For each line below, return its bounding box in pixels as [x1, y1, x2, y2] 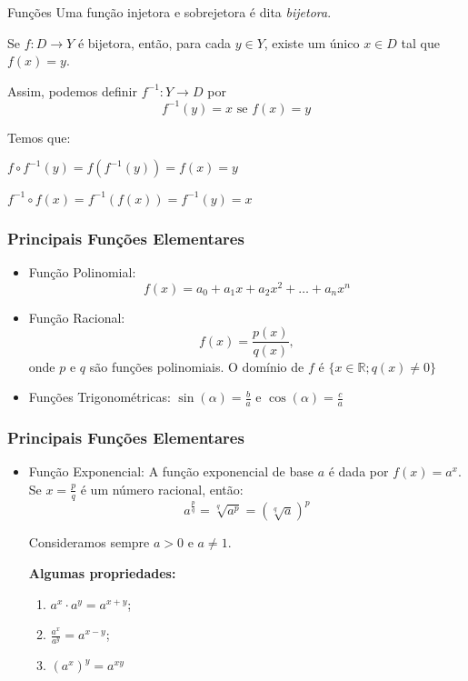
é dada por [328, 462, 389, 481]
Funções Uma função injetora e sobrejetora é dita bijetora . [7, 3, 332, 21]
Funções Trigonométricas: [28, 387, 171, 406]
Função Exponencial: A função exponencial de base [28, 462, 314, 481]
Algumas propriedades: [28, 564, 176, 583]
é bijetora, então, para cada [77, 33, 231, 52]
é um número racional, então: [80, 479, 244, 498]
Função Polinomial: [28, 263, 136, 282]
